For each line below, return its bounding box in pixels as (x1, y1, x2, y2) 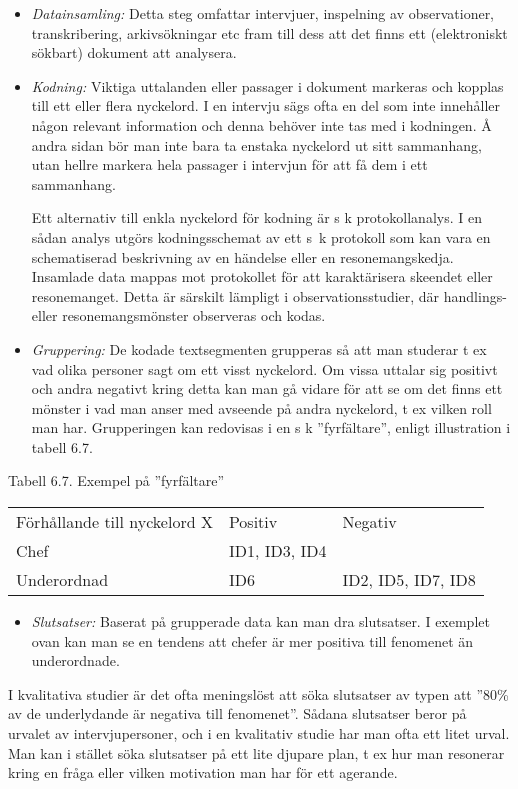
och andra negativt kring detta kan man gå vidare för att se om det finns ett (31, 378, 503, 399)
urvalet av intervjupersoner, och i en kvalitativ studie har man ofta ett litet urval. (8, 723, 510, 744)
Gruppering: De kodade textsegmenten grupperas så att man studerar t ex (31, 338, 487, 359)
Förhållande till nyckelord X (16, 510, 213, 534)
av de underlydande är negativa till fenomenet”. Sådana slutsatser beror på (8, 703, 467, 724)
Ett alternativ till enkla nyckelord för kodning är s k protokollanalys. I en (31, 207, 482, 228)
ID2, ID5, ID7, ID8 (342, 568, 476, 592)
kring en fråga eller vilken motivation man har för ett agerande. (8, 762, 398, 783)
